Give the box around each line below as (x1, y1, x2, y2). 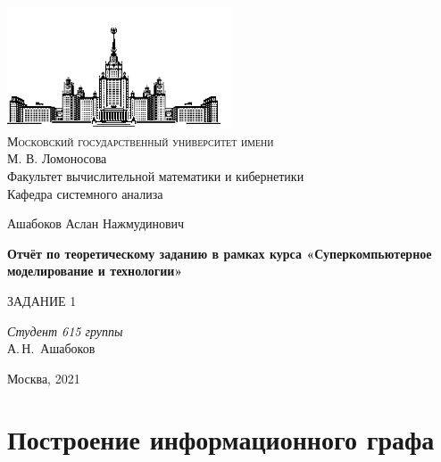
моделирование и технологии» (7, 261, 183, 280)
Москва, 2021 (7, 368, 80, 387)
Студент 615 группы (7, 321, 123, 340)
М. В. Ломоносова (7, 149, 107, 168)
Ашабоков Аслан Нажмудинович (7, 214, 185, 233)
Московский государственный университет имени (7, 131, 274, 150)
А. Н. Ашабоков (7, 339, 96, 358)
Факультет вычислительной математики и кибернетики (7, 166, 304, 185)
